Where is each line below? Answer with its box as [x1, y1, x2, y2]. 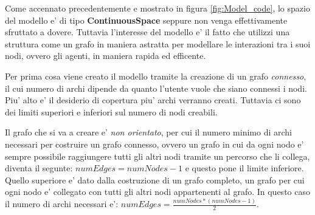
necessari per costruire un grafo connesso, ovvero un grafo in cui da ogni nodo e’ [5, 137, 304, 150]
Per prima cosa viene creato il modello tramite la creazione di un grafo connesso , [5, 69, 306, 82]
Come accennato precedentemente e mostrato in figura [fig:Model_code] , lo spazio [5, 2, 310, 14]
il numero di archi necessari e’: [5, 197, 119, 210]
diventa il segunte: [5, 162, 73, 174]
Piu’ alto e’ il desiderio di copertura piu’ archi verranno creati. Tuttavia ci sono [5, 94, 301, 106]
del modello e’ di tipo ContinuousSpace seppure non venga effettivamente [5, 13, 288, 26]
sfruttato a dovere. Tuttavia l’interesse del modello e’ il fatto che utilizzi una [5, 26, 290, 38]
